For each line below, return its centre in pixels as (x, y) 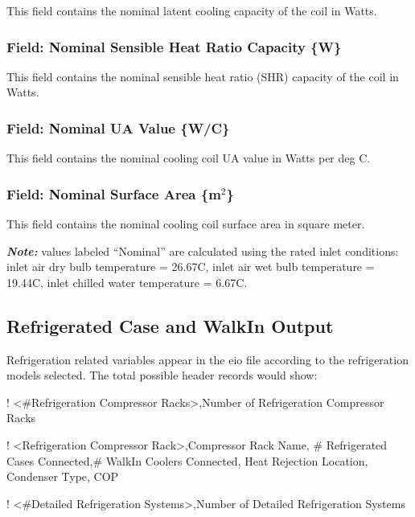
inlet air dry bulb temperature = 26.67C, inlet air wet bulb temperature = (191, 267)
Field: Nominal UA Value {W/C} (118, 127)
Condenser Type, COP (63, 476)
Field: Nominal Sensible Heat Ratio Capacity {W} (174, 46)
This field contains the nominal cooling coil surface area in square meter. (186, 224)
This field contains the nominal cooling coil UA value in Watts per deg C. (189, 158)
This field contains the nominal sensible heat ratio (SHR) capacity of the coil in (203, 76)
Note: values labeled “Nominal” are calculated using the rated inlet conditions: (203, 250)
